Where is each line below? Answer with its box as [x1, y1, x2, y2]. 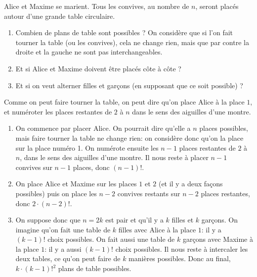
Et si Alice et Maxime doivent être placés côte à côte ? [15, 63, 181, 73]
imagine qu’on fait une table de [15, 224, 111, 234]
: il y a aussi [44, 243, 82, 254]
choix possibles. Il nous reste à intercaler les [115, 243, 248, 254]
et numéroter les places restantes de [4, 106, 112, 116]
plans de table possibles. [58, 263, 131, 274]
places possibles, [199, 123, 248, 133]
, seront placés [195, 1, 239, 11]
